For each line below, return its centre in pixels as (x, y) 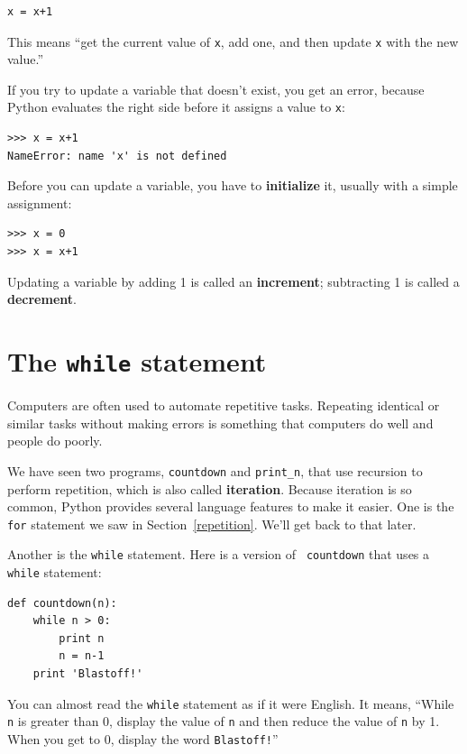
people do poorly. (55, 441)
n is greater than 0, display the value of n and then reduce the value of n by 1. (224, 721)
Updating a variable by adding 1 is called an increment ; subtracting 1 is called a (233, 281)
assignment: (40, 202)
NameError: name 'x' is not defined (117, 156)
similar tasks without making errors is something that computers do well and (220, 423)
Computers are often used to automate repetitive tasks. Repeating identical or (224, 405)
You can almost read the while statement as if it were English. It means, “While (231, 703)
